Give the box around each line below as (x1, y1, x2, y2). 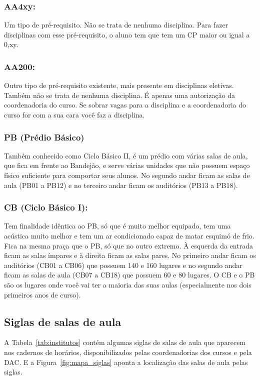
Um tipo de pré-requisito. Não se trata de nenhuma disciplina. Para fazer (4, 19, 228, 30)
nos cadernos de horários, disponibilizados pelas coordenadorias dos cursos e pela (4, 346, 252, 357)
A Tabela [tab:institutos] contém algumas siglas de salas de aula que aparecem (4, 337, 246, 347)
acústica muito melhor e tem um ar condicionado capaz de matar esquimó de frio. (4, 230, 254, 240)
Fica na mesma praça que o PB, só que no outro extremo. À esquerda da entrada (4, 240, 253, 250)
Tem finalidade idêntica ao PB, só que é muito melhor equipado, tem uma (4, 220, 231, 231)
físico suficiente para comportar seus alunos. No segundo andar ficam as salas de (4, 170, 250, 180)
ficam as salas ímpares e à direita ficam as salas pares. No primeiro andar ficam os (4, 250, 256, 260)
